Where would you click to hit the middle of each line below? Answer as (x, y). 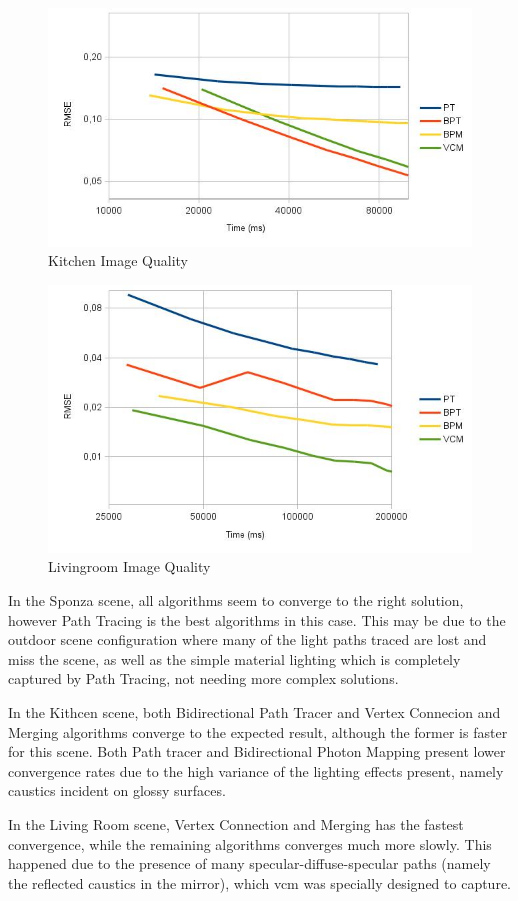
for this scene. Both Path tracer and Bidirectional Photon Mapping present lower (257, 751)
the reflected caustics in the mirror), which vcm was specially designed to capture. (259, 882)
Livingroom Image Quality (129, 566)
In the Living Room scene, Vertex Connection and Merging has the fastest (236, 823)
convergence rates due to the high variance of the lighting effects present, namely (256, 770)
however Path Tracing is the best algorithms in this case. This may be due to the (257, 619)
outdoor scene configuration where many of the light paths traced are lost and (247, 639)
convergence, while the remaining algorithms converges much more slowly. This (250, 843)
